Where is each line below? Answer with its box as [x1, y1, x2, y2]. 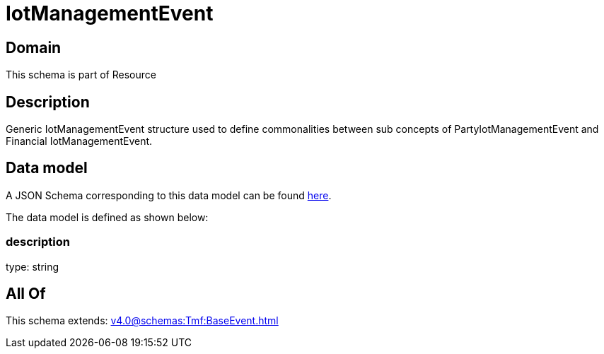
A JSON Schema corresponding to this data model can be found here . [6, 189, 332, 201]
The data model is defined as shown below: [6, 211, 209, 223]
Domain [6, 38, 62, 57]
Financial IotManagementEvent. [6, 135, 153, 148]
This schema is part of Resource [6, 69, 156, 81]
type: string [6, 260, 59, 273]
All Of [6, 285, 46, 303]
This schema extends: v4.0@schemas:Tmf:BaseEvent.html [6, 314, 279, 327]
